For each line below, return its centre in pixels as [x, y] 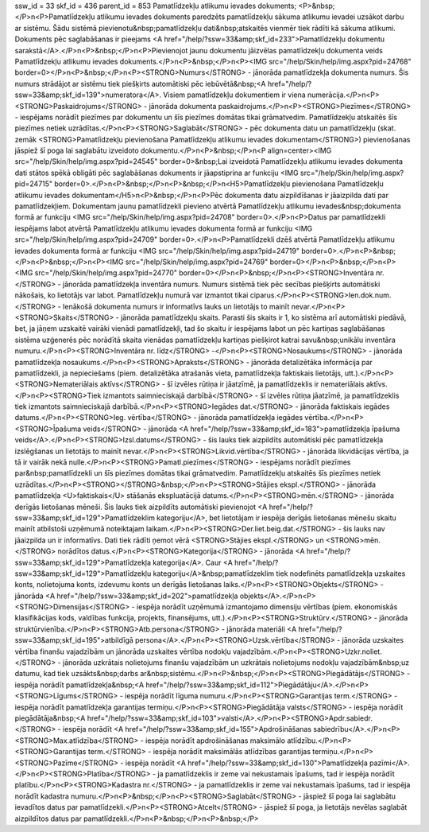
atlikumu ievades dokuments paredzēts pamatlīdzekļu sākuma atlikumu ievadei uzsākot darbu [250, 17]
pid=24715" [34, 184]
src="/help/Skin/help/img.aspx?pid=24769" [197, 262]
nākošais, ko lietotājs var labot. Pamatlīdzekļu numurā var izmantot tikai [131, 295]
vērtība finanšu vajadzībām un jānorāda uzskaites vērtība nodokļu [123, 651]
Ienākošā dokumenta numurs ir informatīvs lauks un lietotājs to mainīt [176, 306]
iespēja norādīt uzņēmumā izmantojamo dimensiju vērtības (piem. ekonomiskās [267, 607]
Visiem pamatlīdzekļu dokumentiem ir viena [234, 95]
